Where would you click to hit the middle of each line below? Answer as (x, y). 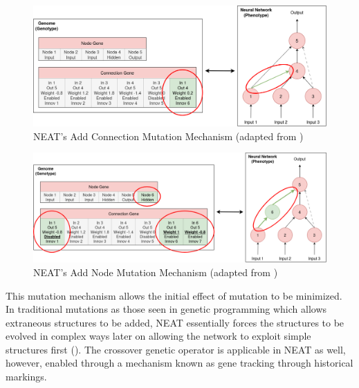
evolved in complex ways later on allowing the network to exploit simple (158, 336)
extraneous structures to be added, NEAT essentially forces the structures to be (175, 322)
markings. (26, 377)
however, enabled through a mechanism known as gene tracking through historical (179, 363)
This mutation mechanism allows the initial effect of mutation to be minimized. (174, 295)
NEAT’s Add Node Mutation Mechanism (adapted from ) (156, 272)
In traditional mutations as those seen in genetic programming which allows (166, 309)
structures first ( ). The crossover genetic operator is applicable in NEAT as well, (176, 349)
